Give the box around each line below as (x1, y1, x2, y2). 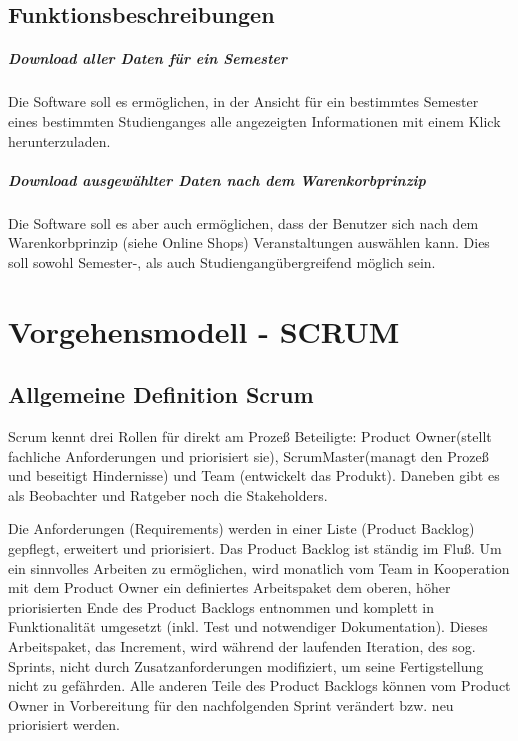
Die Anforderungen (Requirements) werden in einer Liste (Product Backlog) (8, 518, 475, 539)
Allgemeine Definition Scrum (8, 379, 314, 410)
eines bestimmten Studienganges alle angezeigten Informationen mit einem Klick (8, 110, 501, 131)
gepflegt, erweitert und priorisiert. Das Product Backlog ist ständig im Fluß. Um (8, 538, 502, 559)
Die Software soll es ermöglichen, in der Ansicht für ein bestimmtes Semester (8, 91, 479, 112)
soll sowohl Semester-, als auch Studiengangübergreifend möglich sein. (8, 251, 436, 272)
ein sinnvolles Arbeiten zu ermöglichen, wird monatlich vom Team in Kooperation (8, 557, 510, 578)
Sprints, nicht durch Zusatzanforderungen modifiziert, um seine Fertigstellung (8, 655, 484, 676)
